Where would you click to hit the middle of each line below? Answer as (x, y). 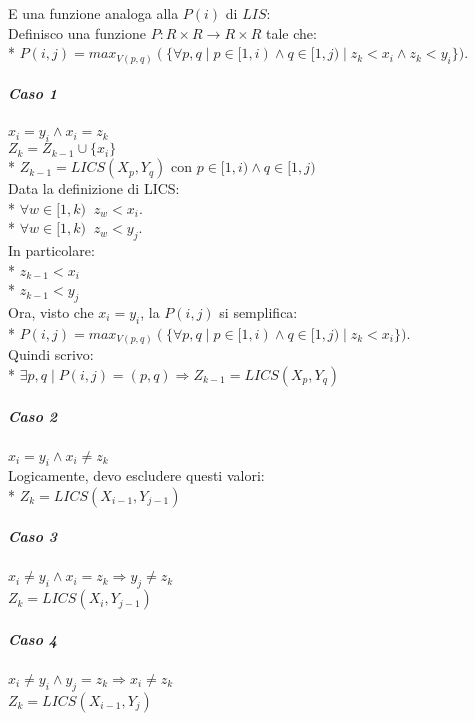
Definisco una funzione (77, 32)
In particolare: (51, 250)
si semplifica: (258, 312)
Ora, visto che (51, 312)
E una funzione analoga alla (93, 13)
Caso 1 (33, 93)
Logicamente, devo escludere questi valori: (136, 475)
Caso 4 (33, 638)
